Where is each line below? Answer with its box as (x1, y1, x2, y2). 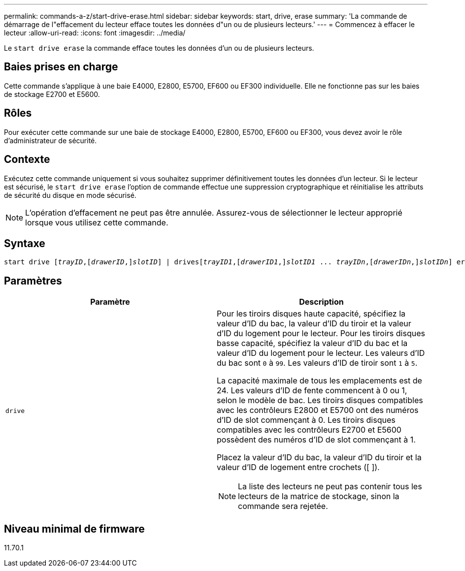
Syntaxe (4, 237, 45, 250)
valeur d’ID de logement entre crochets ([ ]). (217, 462, 380, 473)
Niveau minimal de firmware (4, 522, 145, 535)
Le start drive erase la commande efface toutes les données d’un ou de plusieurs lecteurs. (4, 44, 314, 52)
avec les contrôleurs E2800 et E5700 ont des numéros (217, 405, 419, 415)
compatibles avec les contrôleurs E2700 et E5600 (217, 425, 401, 435)
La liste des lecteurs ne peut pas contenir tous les (238, 481, 422, 492)
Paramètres (4, 274, 62, 287)
